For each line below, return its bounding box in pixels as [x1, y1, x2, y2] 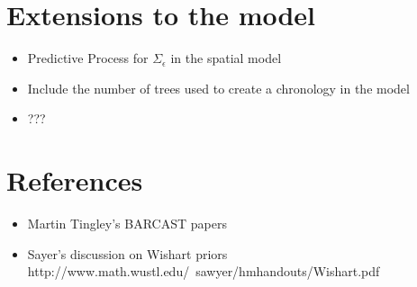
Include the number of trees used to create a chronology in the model [27, 78, 410, 97]
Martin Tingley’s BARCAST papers [27, 214, 227, 233]
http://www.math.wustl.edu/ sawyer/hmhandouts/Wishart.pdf [27, 262, 380, 281]
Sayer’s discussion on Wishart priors [27, 244, 228, 263]
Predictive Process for [27, 49, 149, 67]
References [6, 162, 143, 199]
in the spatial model [170, 49, 282, 67]
